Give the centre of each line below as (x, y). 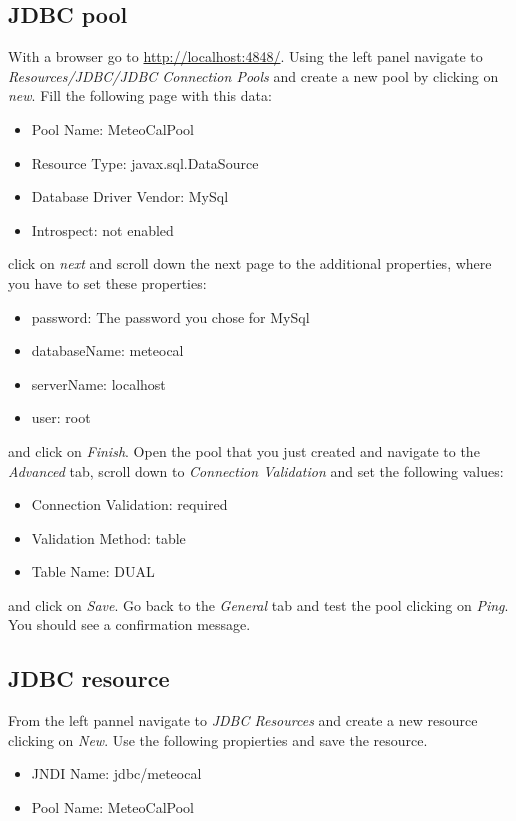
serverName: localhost (98, 383)
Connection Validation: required (129, 504)
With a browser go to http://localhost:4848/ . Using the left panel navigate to (245, 56)
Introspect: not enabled (102, 229)
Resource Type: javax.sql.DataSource (145, 162)
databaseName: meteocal (107, 350)
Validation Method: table (108, 537)
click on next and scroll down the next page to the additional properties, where (250, 263)
